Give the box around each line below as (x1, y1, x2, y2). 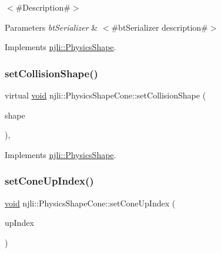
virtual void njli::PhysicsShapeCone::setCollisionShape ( (5, 89, 206, 101)
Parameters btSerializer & (5, 21, 98, 33)
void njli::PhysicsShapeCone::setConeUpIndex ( (5, 196, 176, 209)
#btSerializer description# (111, 21, 208, 33)
